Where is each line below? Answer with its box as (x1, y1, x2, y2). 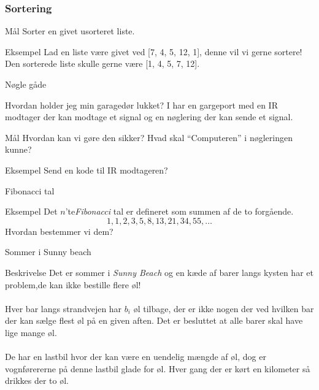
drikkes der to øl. (5, 374, 69, 387)
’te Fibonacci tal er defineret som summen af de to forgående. (65, 205, 294, 218)
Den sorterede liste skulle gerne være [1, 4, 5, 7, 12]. (5, 57, 200, 70)
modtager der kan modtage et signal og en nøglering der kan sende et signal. (5, 110, 293, 123)
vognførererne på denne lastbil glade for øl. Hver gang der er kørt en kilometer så (5, 362, 310, 375)
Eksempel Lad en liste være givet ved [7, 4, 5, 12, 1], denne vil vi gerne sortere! (5, 45, 302, 58)
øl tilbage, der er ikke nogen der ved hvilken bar (133, 302, 314, 315)
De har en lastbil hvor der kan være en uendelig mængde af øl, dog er (5, 350, 266, 363)
